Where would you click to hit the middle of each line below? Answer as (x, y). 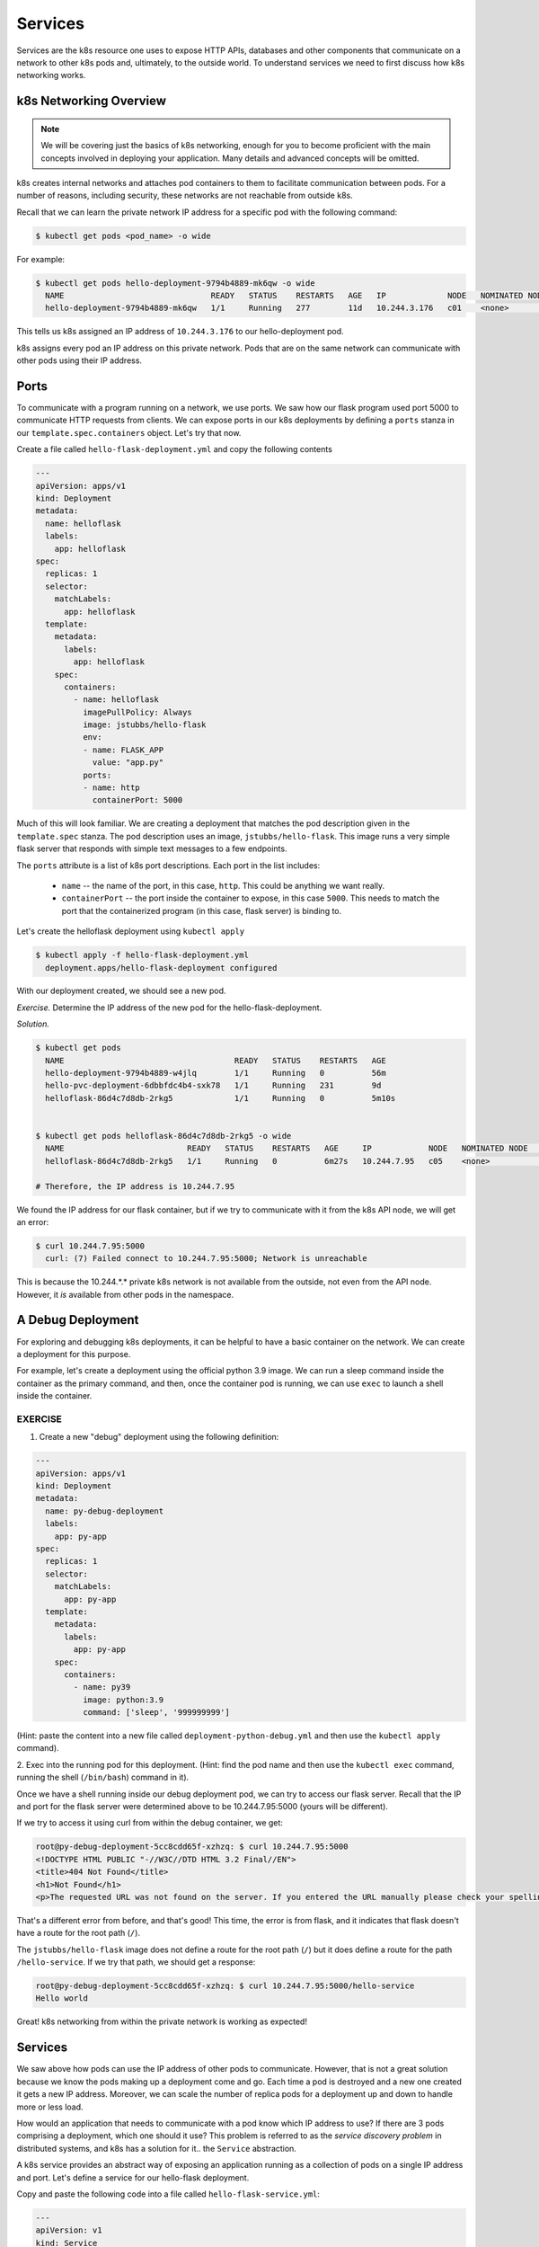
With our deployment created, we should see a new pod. (121, 991)
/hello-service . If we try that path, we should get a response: (136, 1962)
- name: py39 (102, 1687)
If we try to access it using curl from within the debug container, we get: (150, 1823)
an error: (33, 1221)
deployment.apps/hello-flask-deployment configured (161, 968)
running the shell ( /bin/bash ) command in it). (103, 1777)
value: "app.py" (128, 763)
